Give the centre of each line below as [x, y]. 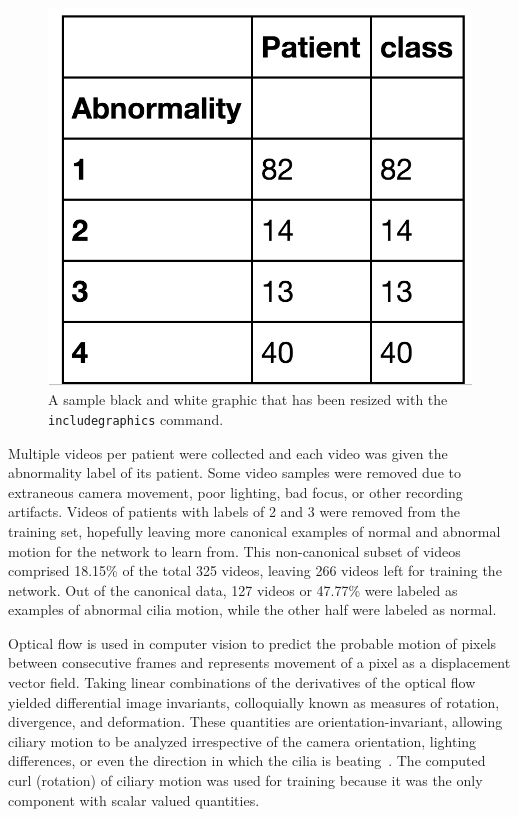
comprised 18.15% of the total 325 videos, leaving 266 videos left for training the [255, 570]
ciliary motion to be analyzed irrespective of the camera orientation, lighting [242, 740]
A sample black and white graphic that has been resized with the [248, 399]
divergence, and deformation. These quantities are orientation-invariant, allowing [255, 721]
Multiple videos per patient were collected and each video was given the [228, 452]
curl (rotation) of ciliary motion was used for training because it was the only [245, 780]
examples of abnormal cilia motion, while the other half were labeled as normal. [252, 609]
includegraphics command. [136, 418]
